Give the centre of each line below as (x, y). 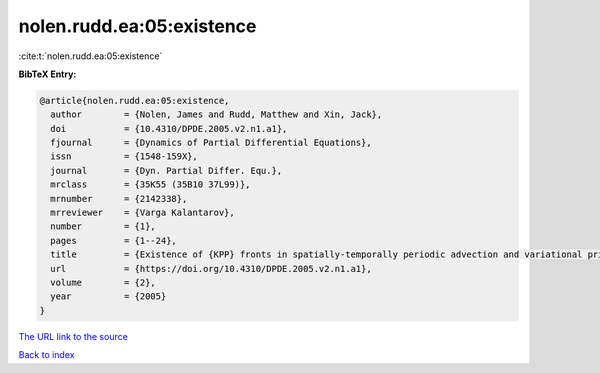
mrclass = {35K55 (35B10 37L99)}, (150, 184)
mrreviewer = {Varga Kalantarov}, (142, 213)
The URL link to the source (73, 336)
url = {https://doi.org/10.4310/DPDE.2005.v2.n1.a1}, (211, 268)
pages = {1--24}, (113, 240)
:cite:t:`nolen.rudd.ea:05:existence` (90, 56)
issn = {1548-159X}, (124, 156)
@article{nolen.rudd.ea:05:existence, (134, 100)
